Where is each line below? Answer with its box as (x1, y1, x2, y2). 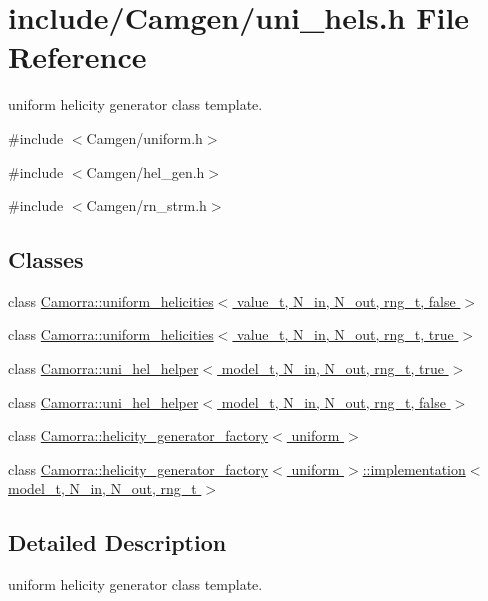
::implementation (362, 458, 466, 479)
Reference (8, 36, 147, 77)
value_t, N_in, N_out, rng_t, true (237, 324, 454, 345)
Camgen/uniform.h (86, 127, 203, 148)
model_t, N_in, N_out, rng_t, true (221, 358, 444, 379)
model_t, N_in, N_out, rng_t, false (221, 391, 446, 412)
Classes (8, 244, 84, 275)
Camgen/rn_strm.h (86, 195, 207, 216)
